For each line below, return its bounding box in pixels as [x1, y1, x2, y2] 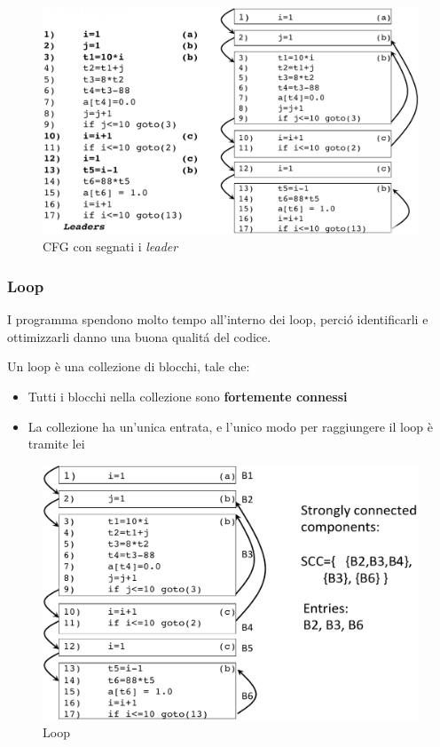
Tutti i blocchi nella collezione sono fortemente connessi [27, 387, 348, 406]
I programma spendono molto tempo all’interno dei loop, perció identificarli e [7, 310, 428, 329]
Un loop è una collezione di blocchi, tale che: [7, 357, 250, 376]
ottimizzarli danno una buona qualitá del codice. [7, 327, 271, 346]
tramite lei [27, 434, 85, 453]
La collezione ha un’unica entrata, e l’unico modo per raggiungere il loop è [27, 417, 433, 435]
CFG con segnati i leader [43, 237, 178, 256]
